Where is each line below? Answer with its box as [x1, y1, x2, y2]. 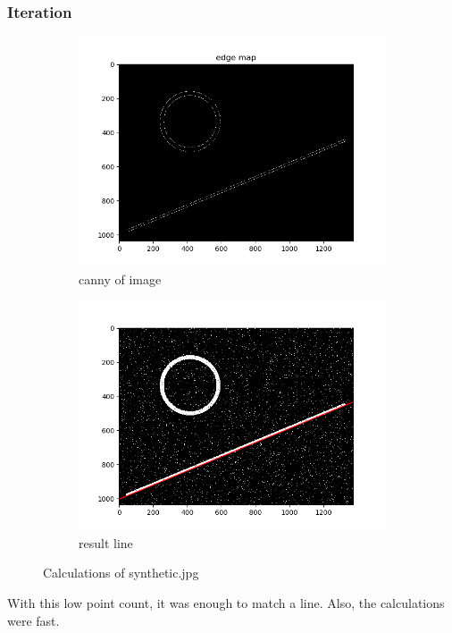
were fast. [7, 611, 60, 629]
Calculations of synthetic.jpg [43, 563, 199, 582]
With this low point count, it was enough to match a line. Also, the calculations [7, 594, 445, 612]
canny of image [79, 269, 162, 288]
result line [79, 533, 133, 552]
